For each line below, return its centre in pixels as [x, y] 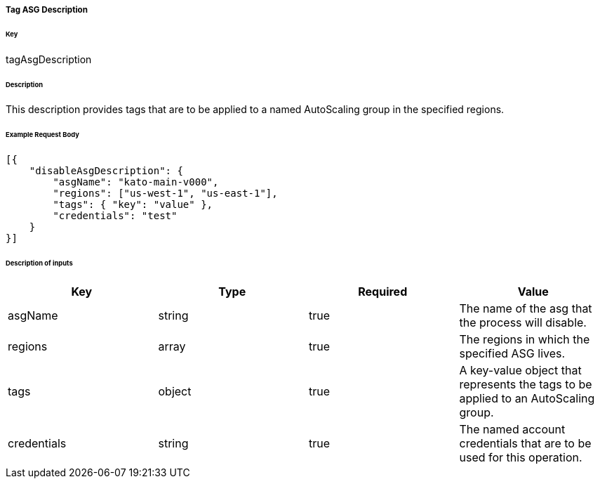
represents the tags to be [526, 384]
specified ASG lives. [512, 353]
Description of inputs [39, 263]
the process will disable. [523, 322]
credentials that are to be [525, 443]
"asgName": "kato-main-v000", [136, 182]
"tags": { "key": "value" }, [133, 205]
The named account [512, 429]
